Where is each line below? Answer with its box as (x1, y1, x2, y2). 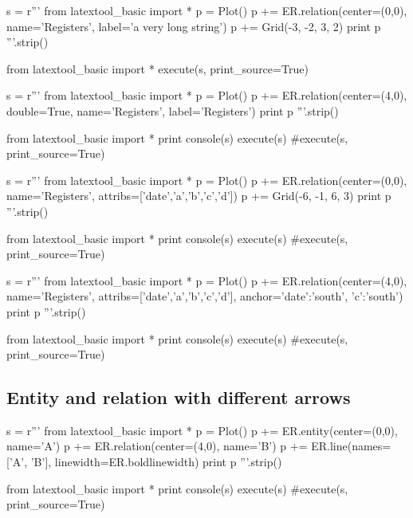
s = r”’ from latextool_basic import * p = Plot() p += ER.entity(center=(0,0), (6, 422, 398, 438)
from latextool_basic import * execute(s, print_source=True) (6, 60, 309, 77)
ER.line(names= (311, 438, 391, 454)
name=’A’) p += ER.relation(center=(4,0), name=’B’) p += (6, 438, 308, 454)
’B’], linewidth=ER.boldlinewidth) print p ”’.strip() (30, 453, 282, 470)
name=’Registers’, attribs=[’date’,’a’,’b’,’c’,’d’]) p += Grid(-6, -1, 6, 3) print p (6, 187, 391, 204)
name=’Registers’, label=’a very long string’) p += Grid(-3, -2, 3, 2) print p (6, 18, 381, 34)
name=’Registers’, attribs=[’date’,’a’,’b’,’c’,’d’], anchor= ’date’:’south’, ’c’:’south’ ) (6, 288, 403, 304)
